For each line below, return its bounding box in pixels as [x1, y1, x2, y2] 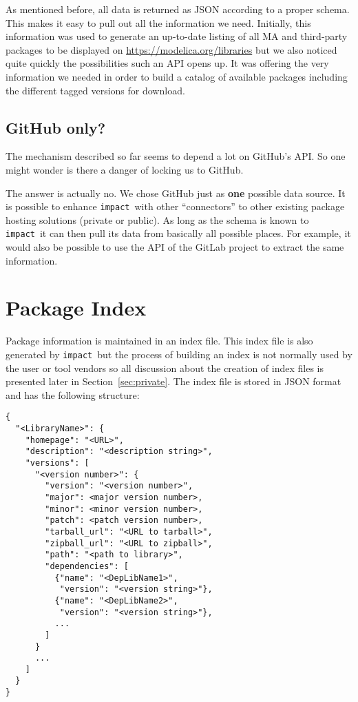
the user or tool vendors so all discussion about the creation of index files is [6, 360, 324, 375]
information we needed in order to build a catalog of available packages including [6, 69, 348, 83]
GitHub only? [6, 116, 106, 138]
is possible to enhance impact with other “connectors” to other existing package [6, 199, 345, 214]
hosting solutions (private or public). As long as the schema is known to [6, 212, 309, 227]
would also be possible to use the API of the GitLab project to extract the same [6, 240, 344, 254]
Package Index [6, 293, 147, 322]
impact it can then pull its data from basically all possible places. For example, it [6, 226, 351, 240]
